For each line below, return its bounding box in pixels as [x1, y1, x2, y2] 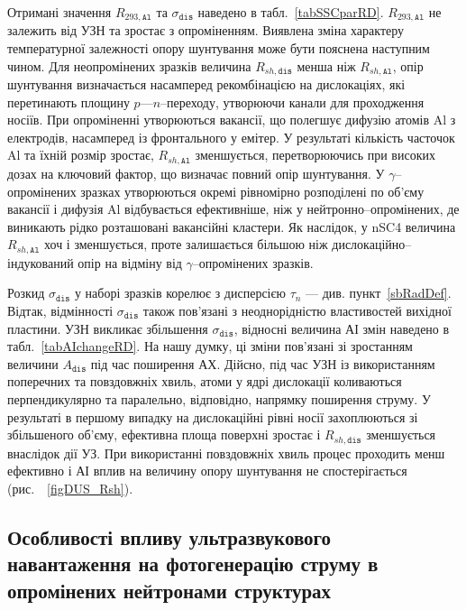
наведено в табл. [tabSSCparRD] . [197, 3, 384, 21]
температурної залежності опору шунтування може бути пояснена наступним [7, 39, 430, 58]
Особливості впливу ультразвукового [7, 522, 332, 550]
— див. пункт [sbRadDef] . [306, 283, 452, 302]
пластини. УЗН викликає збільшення [7, 319, 208, 337]
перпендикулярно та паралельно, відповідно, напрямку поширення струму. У [7, 389, 431, 408]
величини [7, 354, 59, 373]
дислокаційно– [332, 235, 412, 254]
